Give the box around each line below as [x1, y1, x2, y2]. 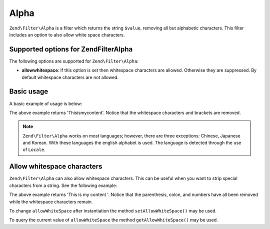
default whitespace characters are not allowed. [21, 74, 119, 80]
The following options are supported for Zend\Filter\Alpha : [9, 58, 138, 64]
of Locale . [22, 146, 46, 152]
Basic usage [9, 87, 48, 96]
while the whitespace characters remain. [9, 198, 93, 204]
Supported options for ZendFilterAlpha [9, 45, 133, 53]
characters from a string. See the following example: [9, 182, 117, 188]
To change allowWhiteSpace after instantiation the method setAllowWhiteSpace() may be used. [9, 207, 217, 213]
